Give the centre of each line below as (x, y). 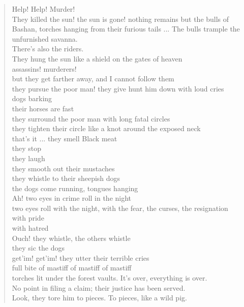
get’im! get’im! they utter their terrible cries (81, 257)
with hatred (30, 228)
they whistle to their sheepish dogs (66, 178)
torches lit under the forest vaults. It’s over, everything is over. (110, 278)
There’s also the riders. (48, 49)
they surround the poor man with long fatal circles (91, 118)
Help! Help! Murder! (43, 9)
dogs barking (32, 98)
